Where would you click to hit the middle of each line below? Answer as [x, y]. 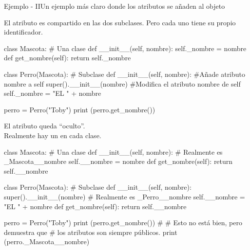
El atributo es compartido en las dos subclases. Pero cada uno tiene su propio [120, 22]
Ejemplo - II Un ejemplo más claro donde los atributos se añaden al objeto [115, 6]
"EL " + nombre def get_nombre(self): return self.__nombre [95, 206]
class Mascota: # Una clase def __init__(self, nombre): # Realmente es [113, 152]
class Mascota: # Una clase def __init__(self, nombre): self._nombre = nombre [125, 48]
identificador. [23, 32]
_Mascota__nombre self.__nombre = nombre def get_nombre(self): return [118, 161]
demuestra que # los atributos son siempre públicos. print [91, 232]
